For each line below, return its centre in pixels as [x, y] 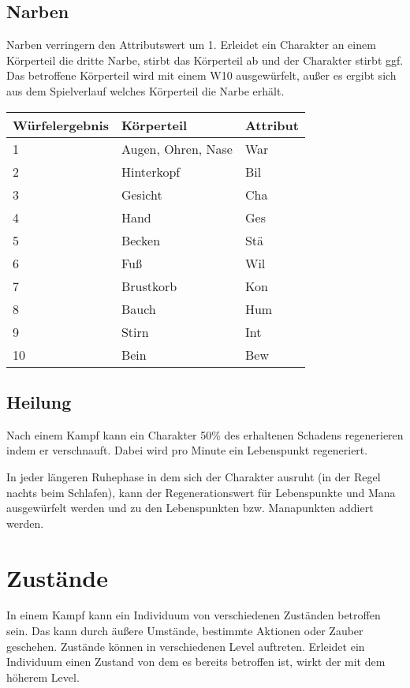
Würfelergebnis [61, 125]
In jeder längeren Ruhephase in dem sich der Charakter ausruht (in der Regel [194, 476]
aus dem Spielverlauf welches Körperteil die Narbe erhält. [145, 90]
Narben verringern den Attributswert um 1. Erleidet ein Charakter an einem [191, 45]
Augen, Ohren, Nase [177, 148]
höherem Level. [43, 677]
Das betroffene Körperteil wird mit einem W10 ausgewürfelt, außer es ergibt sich [201, 75]
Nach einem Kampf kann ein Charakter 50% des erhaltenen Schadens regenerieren [205, 434]
